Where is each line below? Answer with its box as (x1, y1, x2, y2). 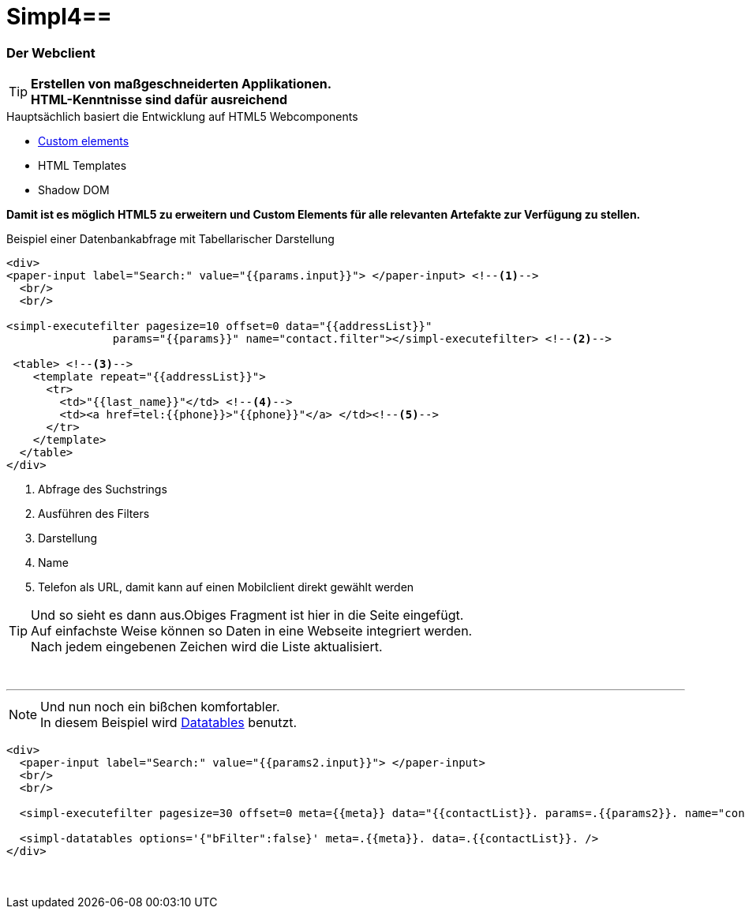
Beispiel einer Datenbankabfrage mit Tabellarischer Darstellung (6, 232, 335, 246)
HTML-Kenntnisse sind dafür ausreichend (31, 92, 288, 108)
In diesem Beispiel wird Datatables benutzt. (40, 714, 298, 731)
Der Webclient (6, 44, 95, 61)
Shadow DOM (38, 183, 110, 197)
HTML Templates (38, 159, 127, 173)
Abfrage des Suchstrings (38, 482, 167, 497)
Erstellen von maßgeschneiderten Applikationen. (31, 76, 332, 92)
